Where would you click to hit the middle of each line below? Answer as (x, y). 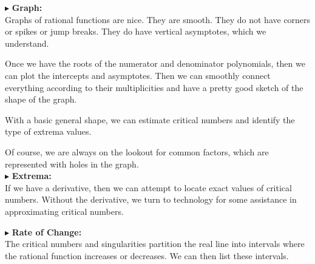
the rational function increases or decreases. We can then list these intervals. (147, 255)
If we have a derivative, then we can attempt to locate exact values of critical (148, 187)
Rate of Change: (47, 232)
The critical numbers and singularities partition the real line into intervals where (155, 244)
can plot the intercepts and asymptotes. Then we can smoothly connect (138, 75)
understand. (27, 43)
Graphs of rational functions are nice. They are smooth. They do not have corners (158, 19)
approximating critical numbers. (64, 211)
